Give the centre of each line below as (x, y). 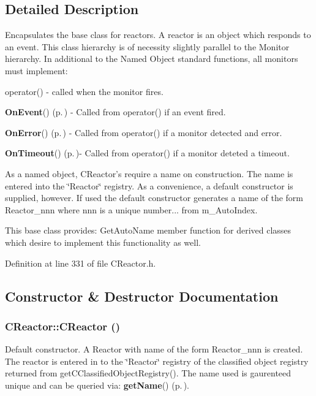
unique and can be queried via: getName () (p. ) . (97, 385)
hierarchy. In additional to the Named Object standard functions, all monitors (152, 59)
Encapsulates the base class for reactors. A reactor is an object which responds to (158, 35)
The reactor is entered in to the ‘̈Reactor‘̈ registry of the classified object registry (157, 361)
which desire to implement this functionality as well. (103, 242)
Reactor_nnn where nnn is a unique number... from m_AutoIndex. (131, 209)
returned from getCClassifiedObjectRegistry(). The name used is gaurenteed (148, 373)
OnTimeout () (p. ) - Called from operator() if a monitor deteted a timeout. (147, 153)
